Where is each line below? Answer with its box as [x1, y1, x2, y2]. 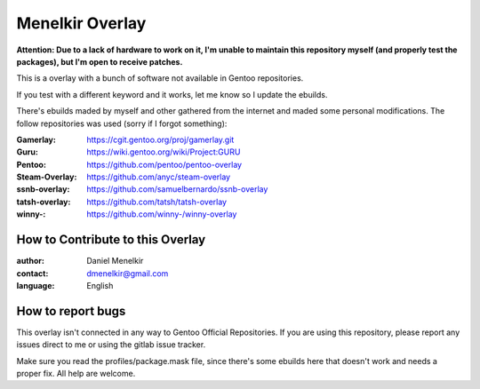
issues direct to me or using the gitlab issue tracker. [16, 339, 206, 350]
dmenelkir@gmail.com [86, 267, 169, 279]
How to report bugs [16, 303, 126, 319]
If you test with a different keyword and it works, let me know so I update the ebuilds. [16, 89, 328, 99]
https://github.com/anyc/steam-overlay [86, 171, 231, 182]
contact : [16, 267, 49, 279]
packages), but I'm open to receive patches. [16, 56, 183, 67]
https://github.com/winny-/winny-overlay [86, 209, 237, 219]
